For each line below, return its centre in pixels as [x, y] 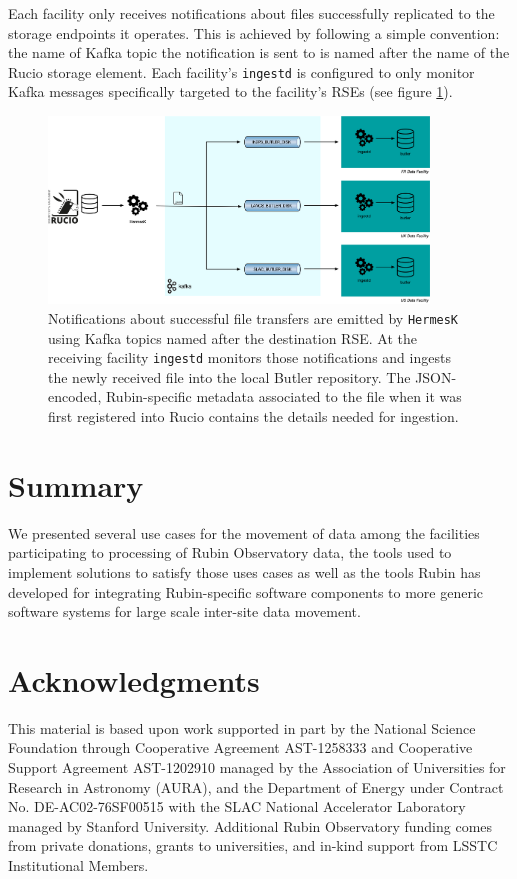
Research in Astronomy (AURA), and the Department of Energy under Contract [256, 786]
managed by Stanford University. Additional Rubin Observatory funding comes [250, 825]
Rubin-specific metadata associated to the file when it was [283, 396]
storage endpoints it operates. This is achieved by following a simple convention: [254, 32]
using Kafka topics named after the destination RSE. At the [232, 337]
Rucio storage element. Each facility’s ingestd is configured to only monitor [241, 71]
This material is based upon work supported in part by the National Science [242, 727]
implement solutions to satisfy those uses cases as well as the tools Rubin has [244, 571]
